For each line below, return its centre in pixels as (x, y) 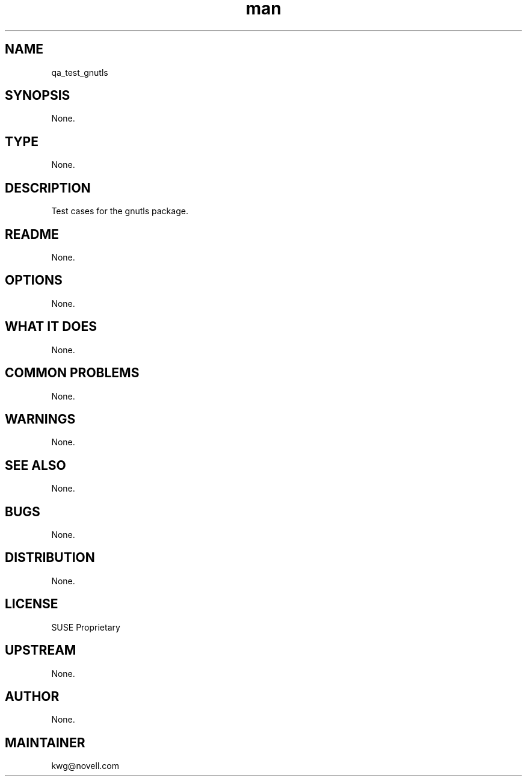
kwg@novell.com (85, 766)
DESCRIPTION (48, 188)
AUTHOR (32, 696)
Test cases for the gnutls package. (120, 211)
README (32, 234)
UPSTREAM (41, 650)
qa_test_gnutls (80, 72)
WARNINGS (40, 419)
